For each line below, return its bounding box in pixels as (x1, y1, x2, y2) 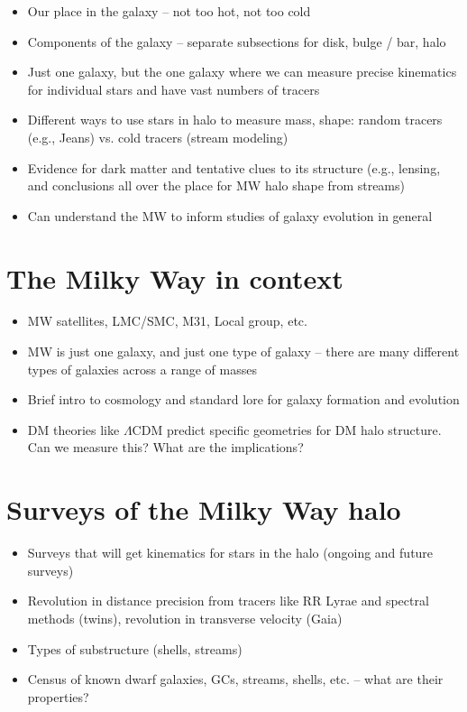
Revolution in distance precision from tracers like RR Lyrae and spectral (27, 591, 429, 610)
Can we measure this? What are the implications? (27, 438, 304, 457)
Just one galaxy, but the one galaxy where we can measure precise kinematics (27, 62, 457, 81)
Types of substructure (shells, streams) (27, 639, 243, 658)
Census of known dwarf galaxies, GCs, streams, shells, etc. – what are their (27, 670, 444, 689)
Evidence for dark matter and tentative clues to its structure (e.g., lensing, (27, 158, 441, 177)
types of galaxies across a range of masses (27, 359, 257, 378)
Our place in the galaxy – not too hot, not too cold (27, 2, 311, 20)
